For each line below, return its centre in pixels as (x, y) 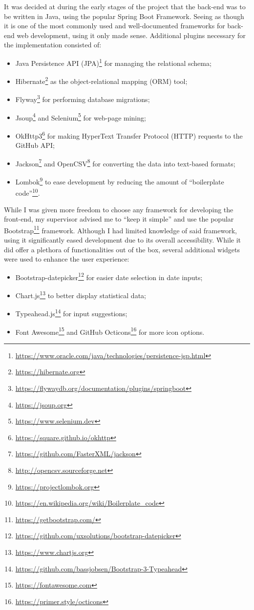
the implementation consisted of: (53, 45)
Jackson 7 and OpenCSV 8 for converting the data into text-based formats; (125, 163)
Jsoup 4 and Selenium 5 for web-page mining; (81, 117)
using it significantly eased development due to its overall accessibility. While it (123, 240)
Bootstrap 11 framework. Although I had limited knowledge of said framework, (120, 229)
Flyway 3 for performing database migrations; (83, 99)
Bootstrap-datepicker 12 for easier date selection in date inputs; (109, 276)
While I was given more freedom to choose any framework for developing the (119, 209)
